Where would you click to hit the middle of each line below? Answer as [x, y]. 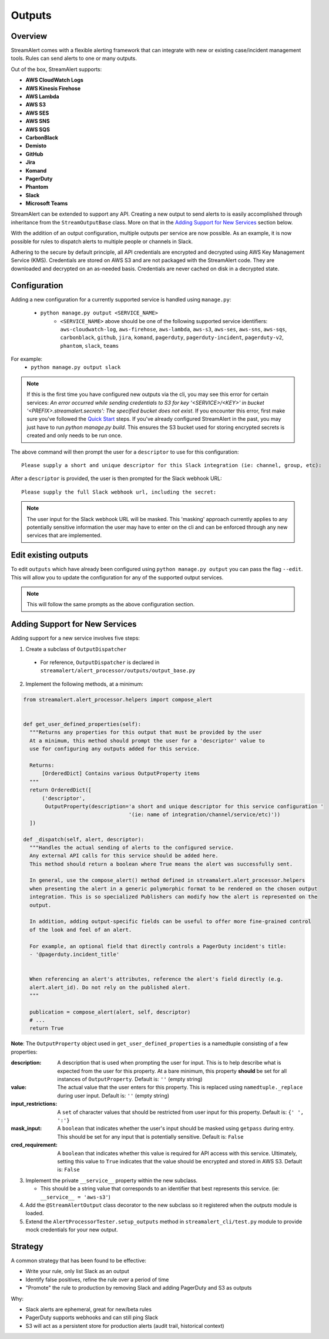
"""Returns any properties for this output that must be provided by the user [146, 732]
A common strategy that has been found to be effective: [79, 1260]
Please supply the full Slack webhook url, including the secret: [119, 492]
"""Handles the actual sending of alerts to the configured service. [132, 847]
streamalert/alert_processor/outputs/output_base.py [118, 671]
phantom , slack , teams [90, 345]
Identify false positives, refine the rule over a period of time [97, 1279]
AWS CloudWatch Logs [54, 80]
